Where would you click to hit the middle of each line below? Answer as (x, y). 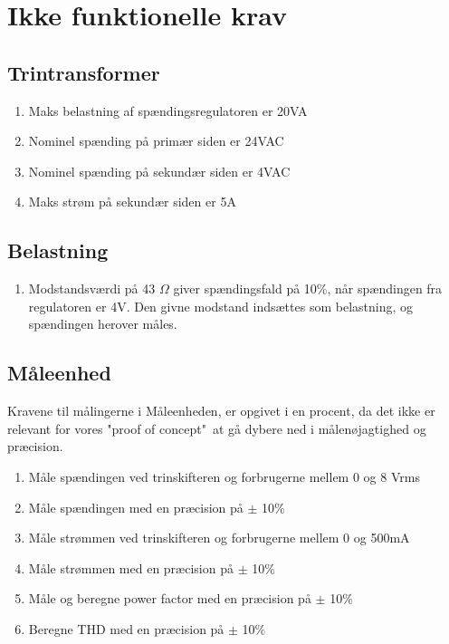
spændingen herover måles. (103, 324)
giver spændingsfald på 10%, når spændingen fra (308, 288)
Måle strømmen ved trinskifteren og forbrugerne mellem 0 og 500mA (219, 538)
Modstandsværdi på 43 (92, 288)
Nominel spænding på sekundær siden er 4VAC (159, 171)
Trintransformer (84, 72)
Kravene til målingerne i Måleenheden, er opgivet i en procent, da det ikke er (221, 411)
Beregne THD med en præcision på (126, 628)
